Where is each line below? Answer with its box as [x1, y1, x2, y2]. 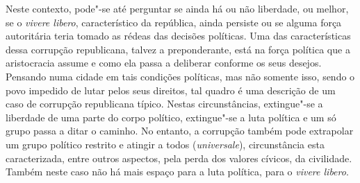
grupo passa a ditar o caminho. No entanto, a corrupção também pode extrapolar [6, 123, 354, 138]
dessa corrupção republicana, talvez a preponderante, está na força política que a [6, 42, 350, 56]
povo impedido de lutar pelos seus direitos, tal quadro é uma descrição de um [6, 82, 336, 97]
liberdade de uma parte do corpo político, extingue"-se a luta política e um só [6, 110, 336, 124]
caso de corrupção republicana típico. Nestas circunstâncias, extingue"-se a [6, 96, 323, 111]
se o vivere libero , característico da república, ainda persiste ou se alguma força [6, 15, 342, 29]
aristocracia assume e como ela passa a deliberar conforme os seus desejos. [6, 55, 322, 70]
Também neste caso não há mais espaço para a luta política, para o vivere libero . [6, 164, 349, 179]
